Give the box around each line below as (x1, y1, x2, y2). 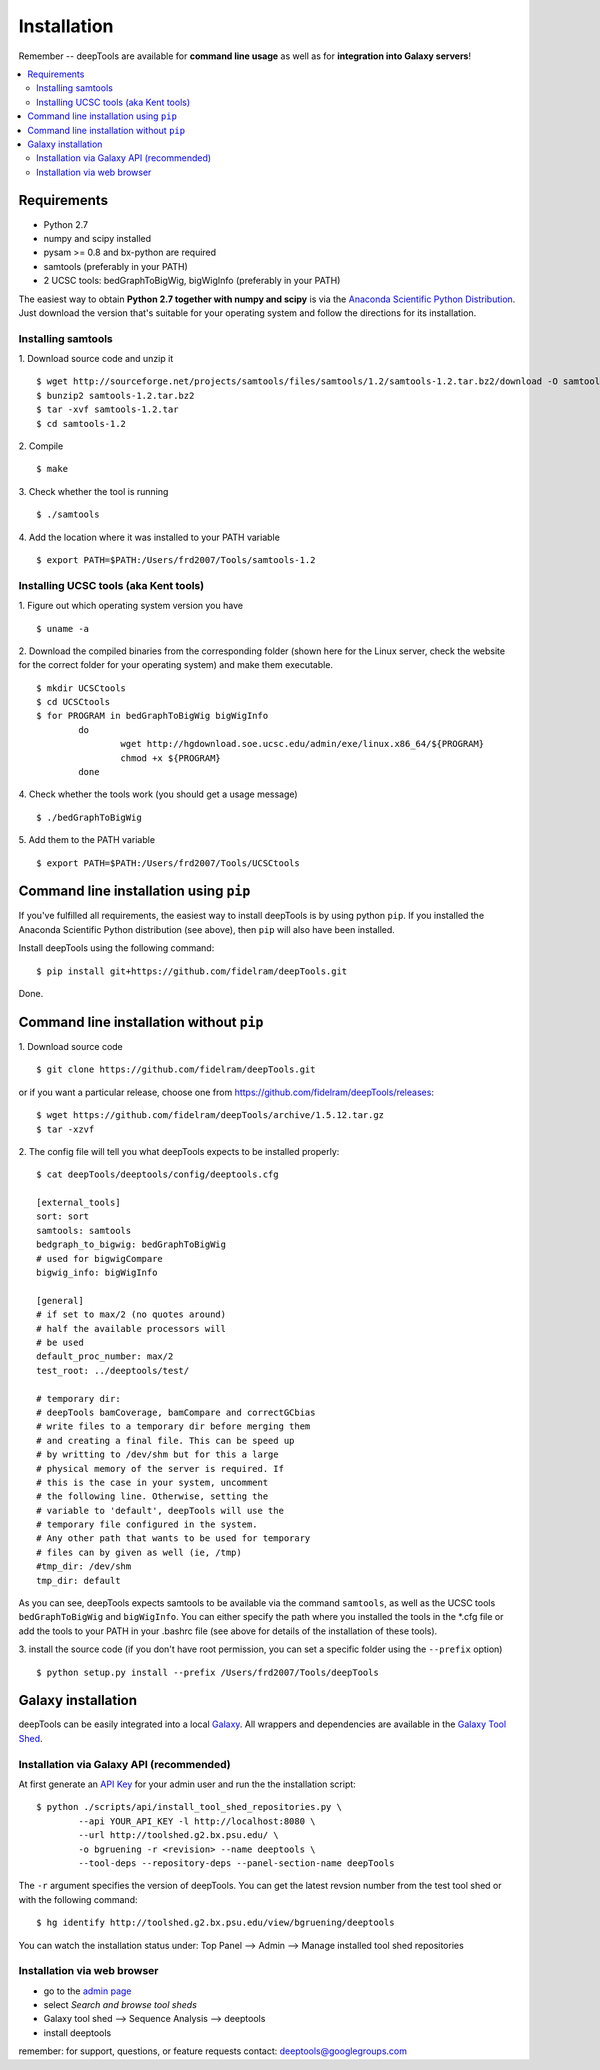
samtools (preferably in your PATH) (43, 260, 189, 272)
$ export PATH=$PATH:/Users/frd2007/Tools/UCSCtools (36, 857, 300, 869)
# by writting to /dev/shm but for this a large (36, 1449, 279, 1460)
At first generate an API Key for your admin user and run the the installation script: (18, 1778, 357, 1790)
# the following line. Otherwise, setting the (36, 1491, 269, 1502)
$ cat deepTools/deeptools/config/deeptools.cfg (36, 1169, 279, 1180)
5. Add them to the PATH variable (18, 834, 155, 846)
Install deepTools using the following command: (18, 942, 215, 954)
